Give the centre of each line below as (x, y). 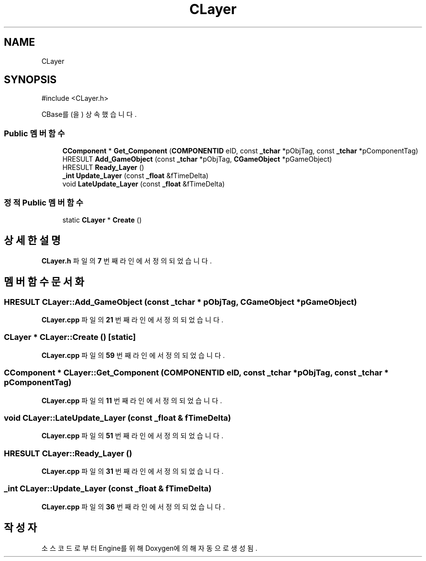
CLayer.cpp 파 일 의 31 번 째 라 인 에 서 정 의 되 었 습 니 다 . (133, 471)
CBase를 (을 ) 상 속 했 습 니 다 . (89, 114)
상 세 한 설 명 (32, 241)
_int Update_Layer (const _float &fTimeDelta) (135, 176)
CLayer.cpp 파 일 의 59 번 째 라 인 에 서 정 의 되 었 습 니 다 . (133, 355)
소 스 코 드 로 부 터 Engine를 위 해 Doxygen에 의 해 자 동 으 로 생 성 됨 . (150, 548)
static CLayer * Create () (102, 220)
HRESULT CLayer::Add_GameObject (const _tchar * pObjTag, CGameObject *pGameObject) (180, 302)
